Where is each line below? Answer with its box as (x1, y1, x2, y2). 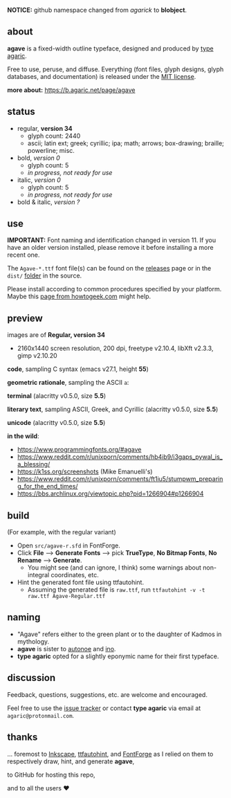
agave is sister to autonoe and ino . (17, 644, 116, 653)
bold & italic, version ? (17, 197, 80, 206)
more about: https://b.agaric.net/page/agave (7, 86, 136, 94)
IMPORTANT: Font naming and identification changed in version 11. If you (7, 236, 216, 244)
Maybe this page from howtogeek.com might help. (7, 292, 151, 300)
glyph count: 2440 (27, 132, 81, 140)
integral (27, 571, 50, 579)
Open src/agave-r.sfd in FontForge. (17, 541, 121, 550)
